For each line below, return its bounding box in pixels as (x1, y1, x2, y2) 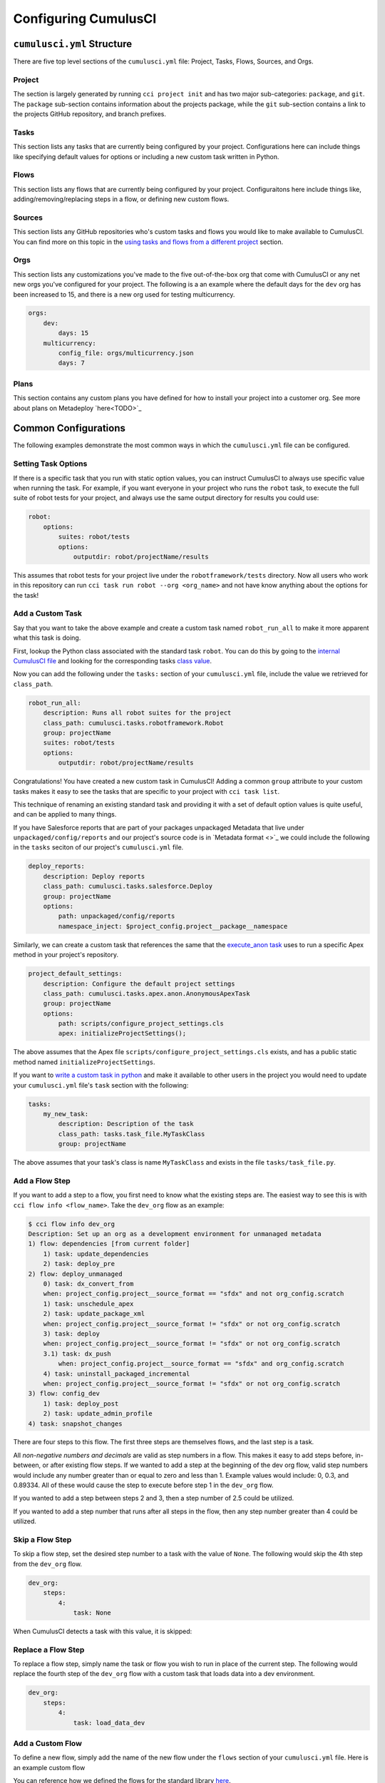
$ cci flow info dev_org (28, 1220, 115, 1228)
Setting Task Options (13, 459, 88, 469)
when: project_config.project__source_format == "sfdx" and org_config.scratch (58, 1359, 344, 1368)
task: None (73, 1608, 112, 1617)
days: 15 (58, 329, 89, 337)
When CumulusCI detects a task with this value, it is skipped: (13, 1627, 192, 1635)
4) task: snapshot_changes (28, 1419, 123, 1428)
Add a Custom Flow (13, 1738, 82, 1748)
